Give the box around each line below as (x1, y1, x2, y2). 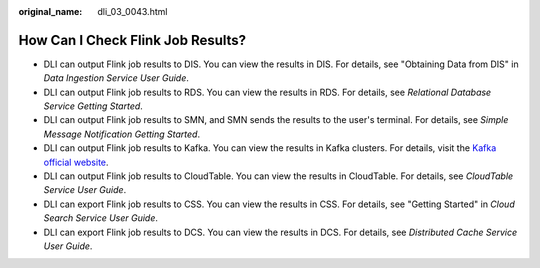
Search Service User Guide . (43, 212, 159, 224)
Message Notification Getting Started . (43, 128, 200, 140)
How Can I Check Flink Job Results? (18, 31, 247, 49)
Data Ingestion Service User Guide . (43, 72, 190, 84)
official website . (43, 156, 109, 168)
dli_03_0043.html (97, 6, 168, 17)
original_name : (18, 6, 83, 17)
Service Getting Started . (43, 100, 144, 112)
